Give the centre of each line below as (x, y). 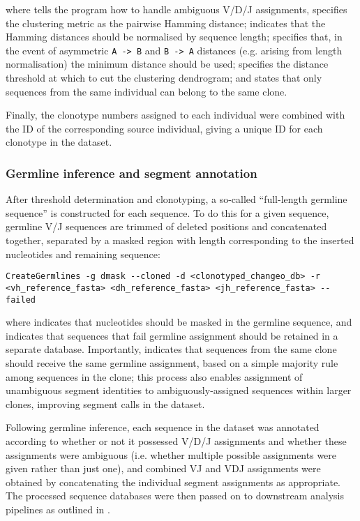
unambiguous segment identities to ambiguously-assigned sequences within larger (179, 390)
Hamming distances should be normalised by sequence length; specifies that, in (174, 37)
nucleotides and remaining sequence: (83, 254)
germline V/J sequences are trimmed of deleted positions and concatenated (166, 226)
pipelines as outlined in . (58, 509)
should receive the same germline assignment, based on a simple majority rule (172, 362)
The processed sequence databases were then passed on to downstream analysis (175, 496)
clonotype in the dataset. (59, 142)
